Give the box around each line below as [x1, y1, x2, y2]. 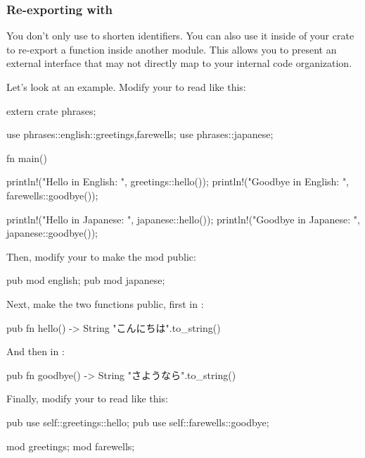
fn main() [6, 150, 47, 165]
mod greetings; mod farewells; [6, 438, 135, 453]
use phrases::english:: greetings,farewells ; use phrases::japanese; [6, 127, 274, 142]
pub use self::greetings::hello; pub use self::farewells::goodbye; [6, 414, 269, 429]
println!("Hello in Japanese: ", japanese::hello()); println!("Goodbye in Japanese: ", [6, 211, 360, 226]
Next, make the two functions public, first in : [6, 296, 204, 311]
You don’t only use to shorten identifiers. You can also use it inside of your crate [6, 28, 354, 43]
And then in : [6, 344, 65, 359]
